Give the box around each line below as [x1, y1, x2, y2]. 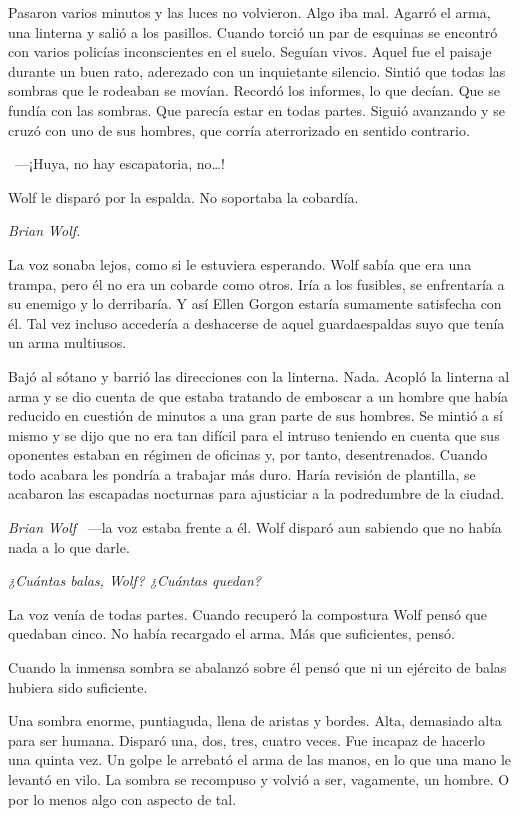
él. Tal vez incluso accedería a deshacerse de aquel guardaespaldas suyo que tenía [8, 312, 505, 333]
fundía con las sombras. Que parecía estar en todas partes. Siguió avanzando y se [8, 99, 505, 120]
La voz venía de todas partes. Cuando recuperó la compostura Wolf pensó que [8, 603, 487, 624]
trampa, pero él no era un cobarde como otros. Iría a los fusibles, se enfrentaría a [8, 273, 505, 294]
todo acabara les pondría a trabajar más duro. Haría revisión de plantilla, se [8, 463, 476, 484]
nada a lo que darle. [8, 536, 130, 557]
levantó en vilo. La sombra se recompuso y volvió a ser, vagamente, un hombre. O [8, 769, 510, 789]
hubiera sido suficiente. [8, 676, 148, 697]
